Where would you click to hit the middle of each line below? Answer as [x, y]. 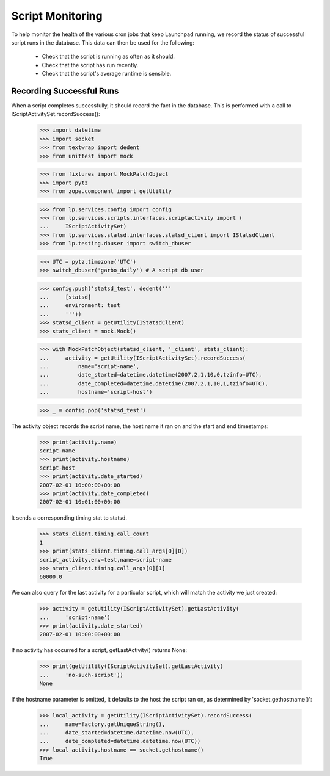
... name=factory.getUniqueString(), [102, 724]
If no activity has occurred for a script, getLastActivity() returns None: [99, 650]
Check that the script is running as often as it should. [108, 56]
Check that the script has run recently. [90, 65]
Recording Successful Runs [65, 91]
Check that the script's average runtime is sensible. [107, 74]
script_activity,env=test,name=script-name [106, 560]
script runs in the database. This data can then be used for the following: [103, 42]
